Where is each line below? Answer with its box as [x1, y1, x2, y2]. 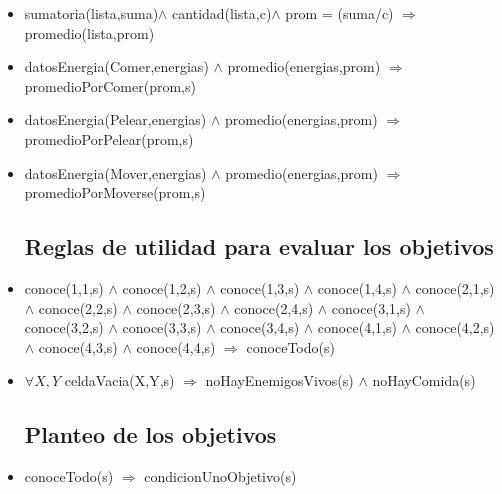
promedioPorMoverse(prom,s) [24, 182, 206, 203]
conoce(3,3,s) [122, 317, 202, 338]
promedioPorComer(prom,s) [24, 75, 196, 96]
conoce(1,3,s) [220, 277, 300, 298]
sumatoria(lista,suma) [24, 3, 159, 23]
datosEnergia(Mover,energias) [24, 162, 207, 183]
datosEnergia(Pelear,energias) [24, 109, 207, 130]
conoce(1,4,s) [317, 277, 397, 298]
